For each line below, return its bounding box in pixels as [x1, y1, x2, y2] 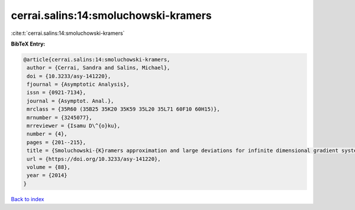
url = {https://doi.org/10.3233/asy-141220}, [27, 156, 161, 162]
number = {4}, [27, 131, 67, 137]
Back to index [11, 195, 44, 202]
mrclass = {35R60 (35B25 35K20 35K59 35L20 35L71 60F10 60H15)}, [27, 106, 220, 112]
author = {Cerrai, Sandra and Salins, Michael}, [27, 64, 170, 71]
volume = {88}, [27, 164, 71, 170]
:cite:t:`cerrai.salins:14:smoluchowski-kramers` [11, 30, 125, 37]
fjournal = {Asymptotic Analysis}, [27, 81, 130, 88]
